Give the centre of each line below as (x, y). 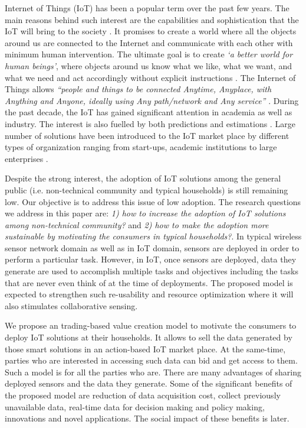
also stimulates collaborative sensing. (71, 305)
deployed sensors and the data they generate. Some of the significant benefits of (149, 383)
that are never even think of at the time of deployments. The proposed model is (149, 282)
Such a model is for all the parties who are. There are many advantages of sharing (153, 372)
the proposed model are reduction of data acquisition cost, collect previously (143, 395)
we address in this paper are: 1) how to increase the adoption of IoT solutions (145, 213)
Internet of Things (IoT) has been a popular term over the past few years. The (147, 8)
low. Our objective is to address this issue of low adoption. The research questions (153, 201)
